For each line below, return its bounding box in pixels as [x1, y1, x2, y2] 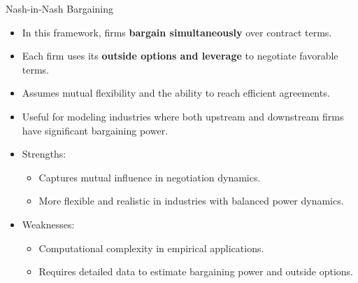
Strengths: [22, 146, 66, 161]
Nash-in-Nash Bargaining [6, 1, 114, 15]
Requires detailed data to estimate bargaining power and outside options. [38, 264, 354, 279]
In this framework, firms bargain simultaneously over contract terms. [22, 25, 332, 39]
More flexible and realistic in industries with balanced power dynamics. [38, 193, 344, 208]
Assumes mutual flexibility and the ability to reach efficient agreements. [22, 85, 330, 100]
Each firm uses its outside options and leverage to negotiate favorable [22, 48, 338, 63]
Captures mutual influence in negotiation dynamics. [38, 170, 261, 184]
